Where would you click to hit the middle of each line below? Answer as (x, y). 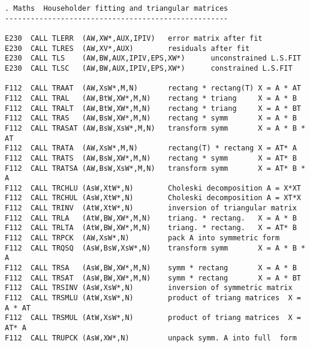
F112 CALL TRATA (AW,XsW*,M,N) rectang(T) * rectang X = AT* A (151, 148)
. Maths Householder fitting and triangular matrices (117, 8)
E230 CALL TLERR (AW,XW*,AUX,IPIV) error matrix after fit (134, 38)
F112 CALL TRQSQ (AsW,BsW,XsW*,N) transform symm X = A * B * (155, 248)
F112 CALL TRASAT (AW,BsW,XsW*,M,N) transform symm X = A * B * (155, 128)
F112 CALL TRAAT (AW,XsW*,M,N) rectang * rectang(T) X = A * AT (153, 88)
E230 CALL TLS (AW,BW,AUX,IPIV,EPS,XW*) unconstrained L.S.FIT (153, 58)
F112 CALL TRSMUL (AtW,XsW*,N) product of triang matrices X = (153, 318)
